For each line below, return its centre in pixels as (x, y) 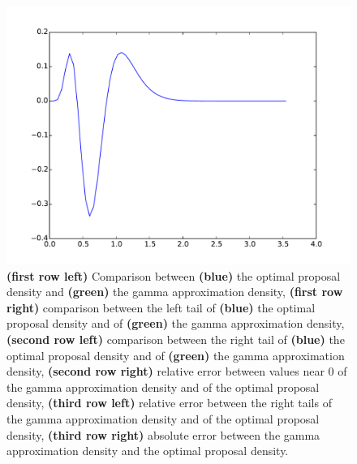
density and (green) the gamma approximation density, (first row (175, 292)
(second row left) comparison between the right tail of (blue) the (176, 339)
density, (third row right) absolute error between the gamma (163, 434)
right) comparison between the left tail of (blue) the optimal (161, 307)
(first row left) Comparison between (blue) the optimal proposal (174, 275)
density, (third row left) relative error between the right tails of (169, 403)
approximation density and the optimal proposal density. (148, 451)
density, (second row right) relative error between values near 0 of (177, 371)
